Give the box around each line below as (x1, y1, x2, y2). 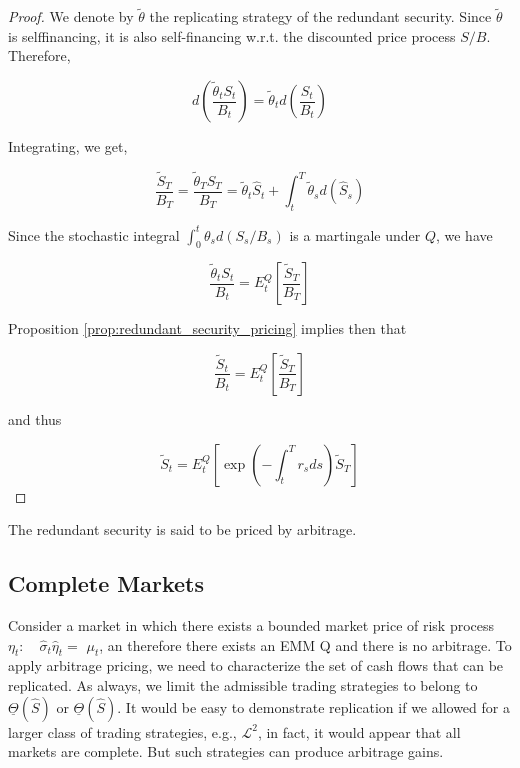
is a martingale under (289, 224, 421, 245)
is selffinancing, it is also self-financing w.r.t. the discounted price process (8, 25, 456, 46)
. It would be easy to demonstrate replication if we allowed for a (117, 696, 510, 717)
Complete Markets (8, 568, 205, 599)
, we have (435, 224, 493, 245)
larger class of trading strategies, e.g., (8, 721, 237, 742)
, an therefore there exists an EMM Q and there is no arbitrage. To (99, 634, 512, 655)
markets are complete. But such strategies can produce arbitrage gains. (8, 741, 444, 762)
